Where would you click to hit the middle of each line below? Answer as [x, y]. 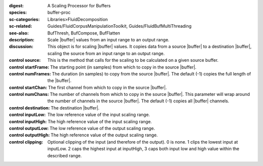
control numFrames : [30, 74]
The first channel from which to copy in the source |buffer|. [107, 87]
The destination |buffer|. [75, 108]
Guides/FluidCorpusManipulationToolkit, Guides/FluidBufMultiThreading [120, 26]
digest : [16, 6]
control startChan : [28, 87]
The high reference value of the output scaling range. [104, 135]
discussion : [21, 47]
